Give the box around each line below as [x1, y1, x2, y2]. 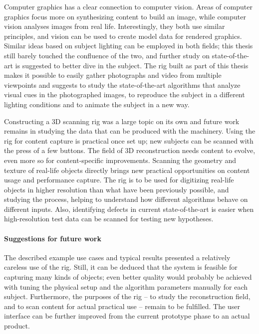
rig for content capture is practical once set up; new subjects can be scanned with [4, 135, 254, 146]
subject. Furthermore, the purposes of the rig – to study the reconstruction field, [4, 291, 251, 302]
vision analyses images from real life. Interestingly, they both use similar [4, 21, 225, 31]
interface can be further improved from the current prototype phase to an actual [4, 311, 250, 321]
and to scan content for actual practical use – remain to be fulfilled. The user [4, 301, 240, 311]
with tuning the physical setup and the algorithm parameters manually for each [4, 281, 248, 292]
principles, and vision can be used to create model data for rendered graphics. [4, 30, 242, 41]
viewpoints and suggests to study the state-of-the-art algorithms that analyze [4, 79, 241, 90]
